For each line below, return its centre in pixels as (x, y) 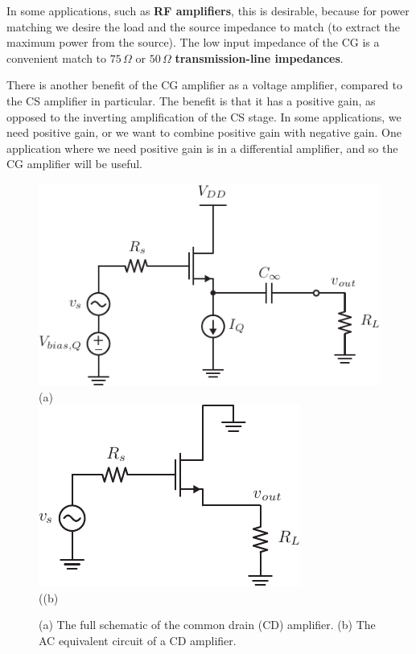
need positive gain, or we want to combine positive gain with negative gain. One (204, 132)
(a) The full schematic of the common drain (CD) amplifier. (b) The (207, 625)
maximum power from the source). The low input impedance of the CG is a (193, 42)
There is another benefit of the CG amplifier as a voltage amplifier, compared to (204, 85)
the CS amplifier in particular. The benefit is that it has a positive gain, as (191, 100)
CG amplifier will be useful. (75, 164)
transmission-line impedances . (259, 58)
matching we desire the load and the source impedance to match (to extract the (204, 26)
